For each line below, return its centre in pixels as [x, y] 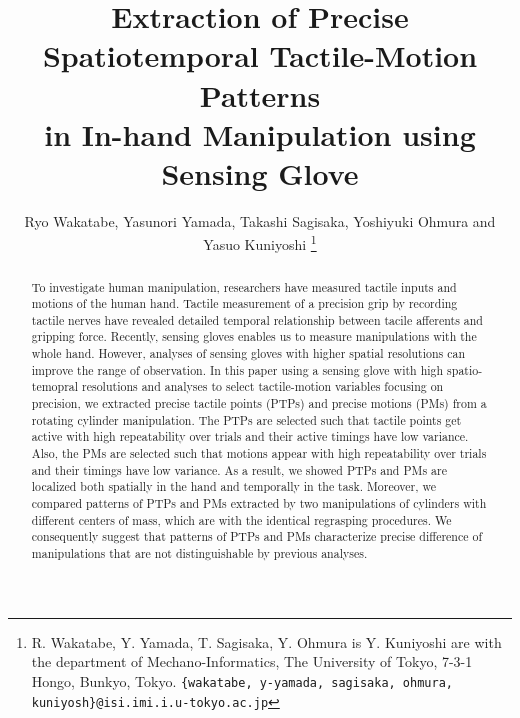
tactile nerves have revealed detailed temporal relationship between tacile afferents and [257, 319]
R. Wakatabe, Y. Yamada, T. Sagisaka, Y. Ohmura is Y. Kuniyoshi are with [266, 641]
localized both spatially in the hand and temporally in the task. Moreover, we [234, 486]
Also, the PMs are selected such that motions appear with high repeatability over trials [259, 453]
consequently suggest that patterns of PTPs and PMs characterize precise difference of [257, 536]
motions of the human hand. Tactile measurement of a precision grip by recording [244, 303]
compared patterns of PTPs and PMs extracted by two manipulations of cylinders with [259, 503]
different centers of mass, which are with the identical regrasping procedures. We [241, 519]
